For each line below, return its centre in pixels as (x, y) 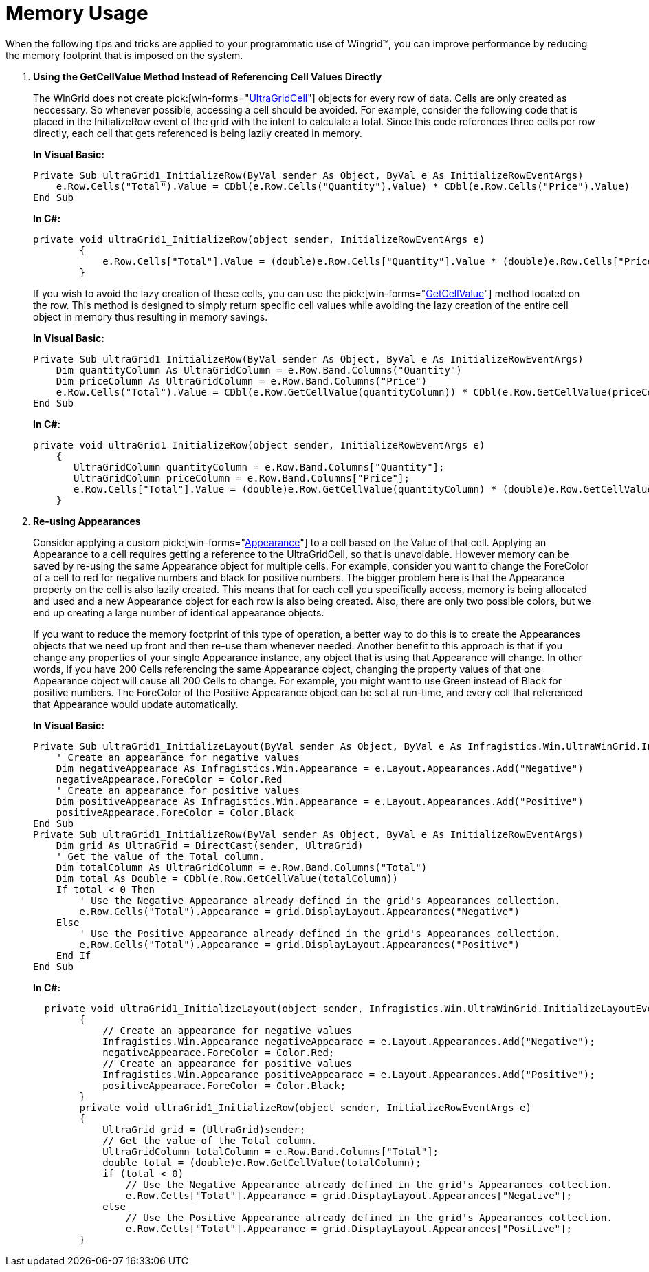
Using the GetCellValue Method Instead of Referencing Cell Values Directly (208, 76)
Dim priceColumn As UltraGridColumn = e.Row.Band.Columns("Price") (242, 381)
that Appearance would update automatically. (136, 704)
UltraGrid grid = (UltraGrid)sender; (204, 1129)
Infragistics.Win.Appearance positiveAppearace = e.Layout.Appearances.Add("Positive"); (349, 1074)
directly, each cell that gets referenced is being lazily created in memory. (198, 133)
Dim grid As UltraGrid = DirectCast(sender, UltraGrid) (210, 845)
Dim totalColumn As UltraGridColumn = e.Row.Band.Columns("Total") (242, 867)
